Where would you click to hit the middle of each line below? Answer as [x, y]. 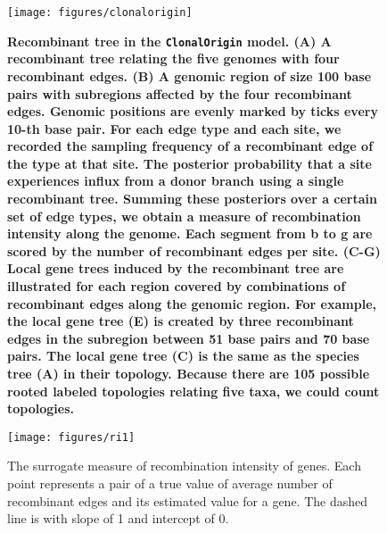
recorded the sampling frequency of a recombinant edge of [190, 146]
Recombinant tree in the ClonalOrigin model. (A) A [169, 41]
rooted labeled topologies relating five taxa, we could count [193, 391]
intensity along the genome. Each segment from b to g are [190, 233]
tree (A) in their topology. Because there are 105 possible [189, 373]
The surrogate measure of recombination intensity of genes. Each [184, 466]
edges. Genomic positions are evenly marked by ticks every [193, 111]
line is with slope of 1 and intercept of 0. [118, 518]
